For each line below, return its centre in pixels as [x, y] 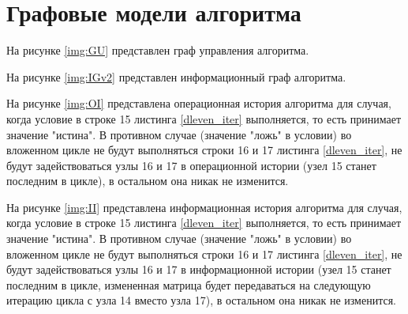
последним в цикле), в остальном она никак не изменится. [148, 181]
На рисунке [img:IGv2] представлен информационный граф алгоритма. [176, 76]
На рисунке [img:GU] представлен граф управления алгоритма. [158, 50]
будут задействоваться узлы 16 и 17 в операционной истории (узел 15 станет [191, 165]
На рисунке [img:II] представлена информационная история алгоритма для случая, [204, 207]
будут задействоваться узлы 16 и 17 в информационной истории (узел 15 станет [199, 269]
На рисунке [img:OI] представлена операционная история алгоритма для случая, [199, 103]
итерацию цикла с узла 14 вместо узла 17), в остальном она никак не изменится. [201, 300]
